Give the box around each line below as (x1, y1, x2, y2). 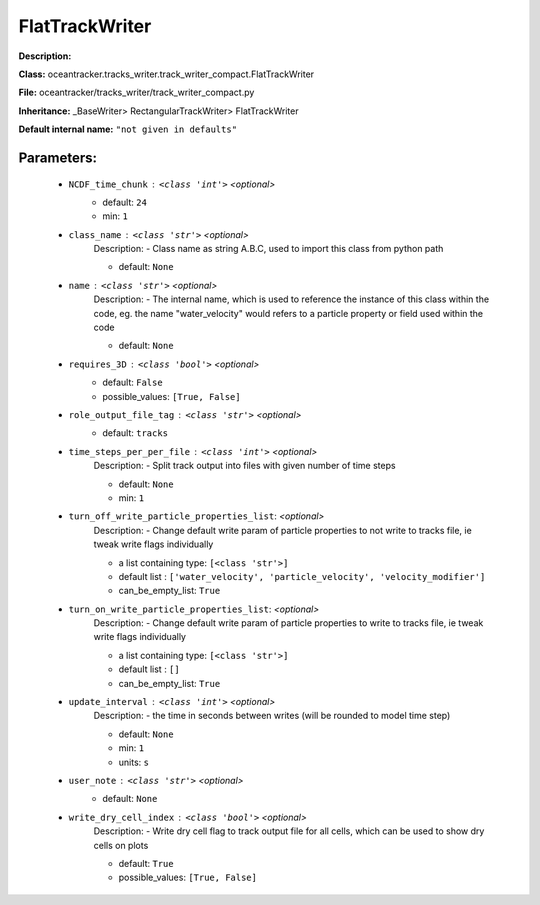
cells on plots (93, 839, 149, 851)
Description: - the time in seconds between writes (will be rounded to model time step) (93, 710, 451, 722)
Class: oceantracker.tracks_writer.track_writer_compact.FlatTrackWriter (18, 68, 315, 80)
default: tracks (102, 427, 169, 439)
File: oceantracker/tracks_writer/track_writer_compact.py (18, 86, 255, 99)
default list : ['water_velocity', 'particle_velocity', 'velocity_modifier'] (118, 570, 486, 582)
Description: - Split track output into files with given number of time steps (93, 460, 396, 472)
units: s (118, 756, 150, 768)
